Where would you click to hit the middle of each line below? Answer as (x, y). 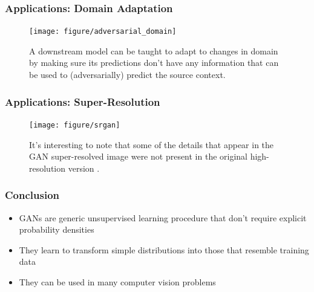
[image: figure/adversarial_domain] (103, 32)
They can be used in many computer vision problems (117, 281)
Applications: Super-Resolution (83, 101)
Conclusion (32, 195)
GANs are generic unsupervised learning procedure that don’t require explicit (163, 217)
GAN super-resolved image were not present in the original (139, 156)
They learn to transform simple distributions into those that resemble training (164, 249)
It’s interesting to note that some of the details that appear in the (152, 144)
